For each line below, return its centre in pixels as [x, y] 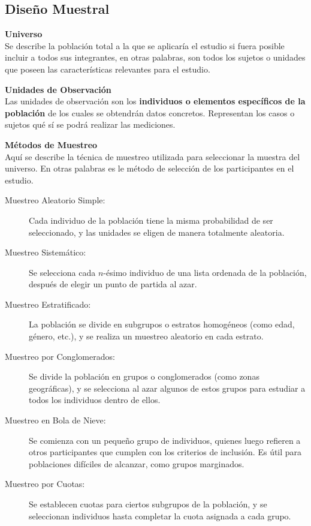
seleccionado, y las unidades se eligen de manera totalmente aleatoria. [157, 232]
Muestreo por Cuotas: [45, 484]
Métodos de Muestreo [51, 144]
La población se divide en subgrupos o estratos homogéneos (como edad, [162, 324]
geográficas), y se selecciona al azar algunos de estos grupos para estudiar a [167, 388]
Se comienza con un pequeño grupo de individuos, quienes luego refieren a [165, 440]
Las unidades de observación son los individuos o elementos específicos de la [155, 101]
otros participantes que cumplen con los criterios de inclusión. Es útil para [165, 452]
